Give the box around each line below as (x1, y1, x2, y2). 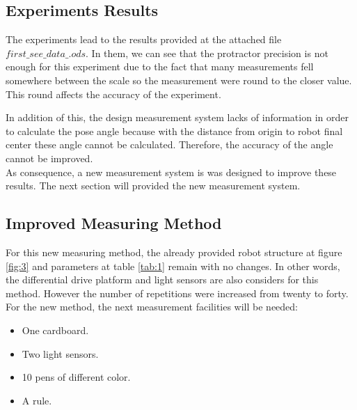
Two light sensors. (22, 346, 99, 361)
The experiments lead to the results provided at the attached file (6, 32, 282, 47)
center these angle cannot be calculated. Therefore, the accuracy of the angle (6, 137, 333, 152)
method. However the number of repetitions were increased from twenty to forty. (6, 285, 349, 300)
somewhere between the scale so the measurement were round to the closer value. (6, 72, 352, 87)
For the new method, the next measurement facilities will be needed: (6, 299, 299, 314)
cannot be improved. (6, 150, 93, 165)
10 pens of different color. (22, 370, 131, 384)
